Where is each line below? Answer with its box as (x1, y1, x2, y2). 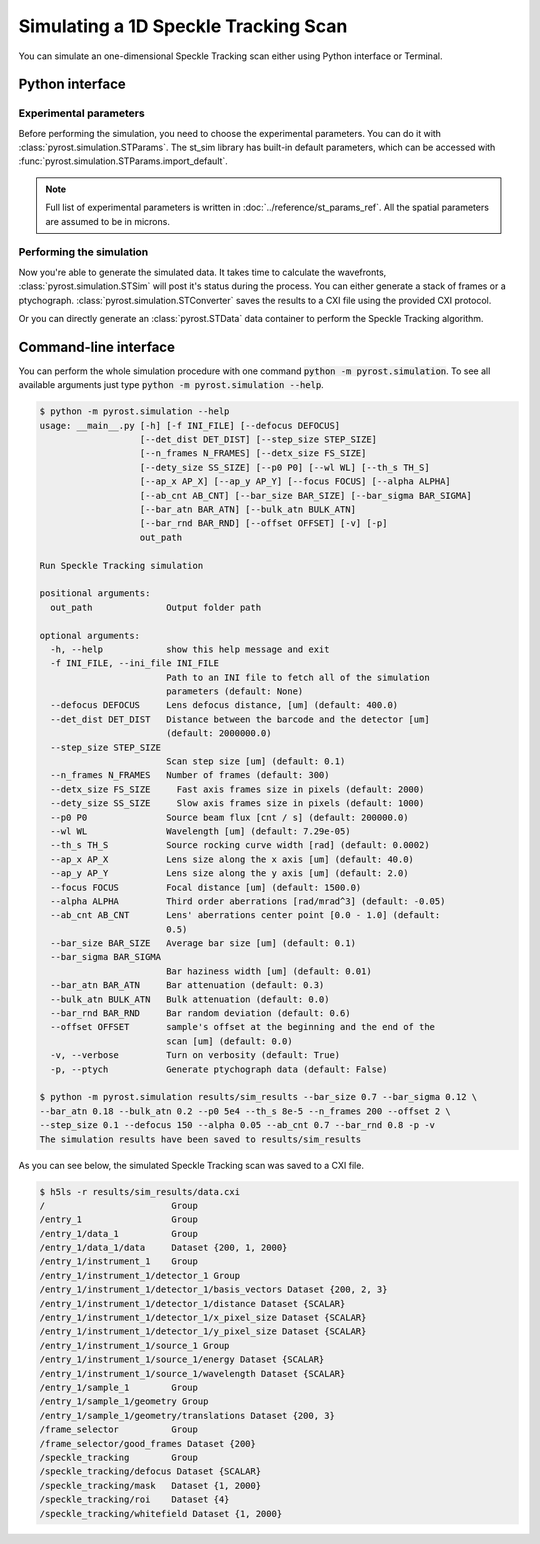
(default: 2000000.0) (165, 728, 272, 739)
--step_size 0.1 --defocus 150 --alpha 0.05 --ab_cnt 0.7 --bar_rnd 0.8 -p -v (39, 1120, 435, 1131)
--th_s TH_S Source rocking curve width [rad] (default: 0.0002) (50, 840, 430, 851)
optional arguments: (39, 630, 140, 641)
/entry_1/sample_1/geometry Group (39, 1396, 209, 1407)
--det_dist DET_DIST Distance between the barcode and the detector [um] (50, 713, 430, 725)
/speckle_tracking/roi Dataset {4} (39, 1494, 230, 1505)
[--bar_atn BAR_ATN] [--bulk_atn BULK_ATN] (139, 503, 357, 515)
